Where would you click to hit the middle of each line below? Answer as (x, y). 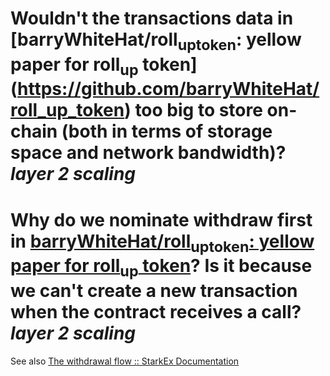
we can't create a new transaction (154, 290)
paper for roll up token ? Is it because (161, 268)
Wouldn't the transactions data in (152, 18)
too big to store (198, 110)
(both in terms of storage (167, 131)
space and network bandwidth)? (148, 153)
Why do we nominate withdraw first (161, 219)
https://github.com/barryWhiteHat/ (168, 89)
